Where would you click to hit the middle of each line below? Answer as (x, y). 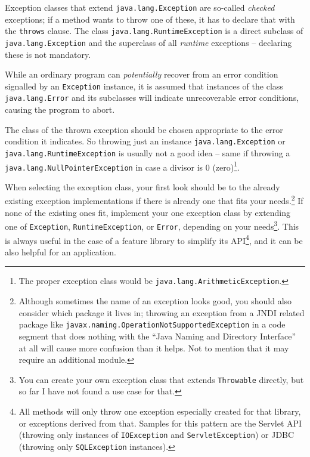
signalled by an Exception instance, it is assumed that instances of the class (144, 86)
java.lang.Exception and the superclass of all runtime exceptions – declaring (148, 42)
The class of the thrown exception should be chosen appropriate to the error (144, 129)
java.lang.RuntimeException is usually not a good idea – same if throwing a (148, 152)
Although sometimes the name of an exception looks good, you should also (155, 301)
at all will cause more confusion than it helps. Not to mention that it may (154, 348)
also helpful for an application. (61, 251)
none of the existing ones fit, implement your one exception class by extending (148, 212)
